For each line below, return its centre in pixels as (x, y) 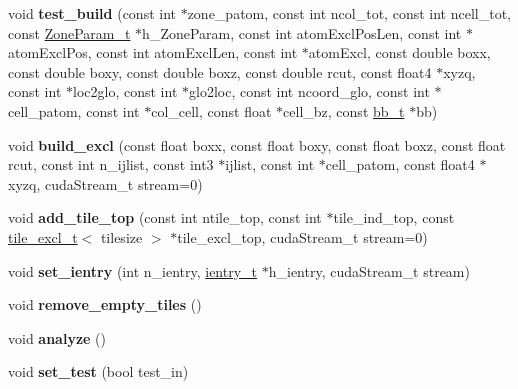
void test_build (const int (92, 13)
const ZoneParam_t (69, 32)
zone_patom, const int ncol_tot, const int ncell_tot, (349, 13)
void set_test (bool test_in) (98, 371)
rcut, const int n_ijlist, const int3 (111, 164)
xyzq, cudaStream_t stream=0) (105, 183)
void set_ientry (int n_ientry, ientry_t (133, 270)
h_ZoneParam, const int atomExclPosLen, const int (302, 32)
